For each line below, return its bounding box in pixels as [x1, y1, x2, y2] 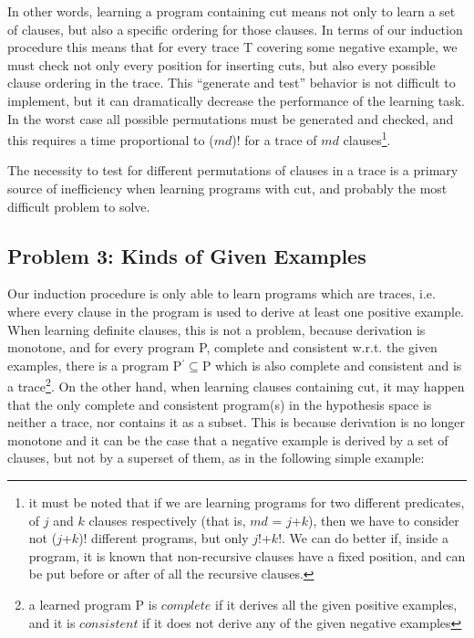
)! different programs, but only [78, 528, 249, 548]
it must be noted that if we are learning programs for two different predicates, [28, 492, 465, 511]
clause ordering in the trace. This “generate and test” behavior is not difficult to [7, 73, 456, 92]
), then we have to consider [308, 510, 459, 529]
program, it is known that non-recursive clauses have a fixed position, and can [28, 546, 466, 565]
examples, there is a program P [7, 355, 182, 374]
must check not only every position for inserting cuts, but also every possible [7, 55, 436, 74]
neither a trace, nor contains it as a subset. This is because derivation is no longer [7, 413, 466, 432]
